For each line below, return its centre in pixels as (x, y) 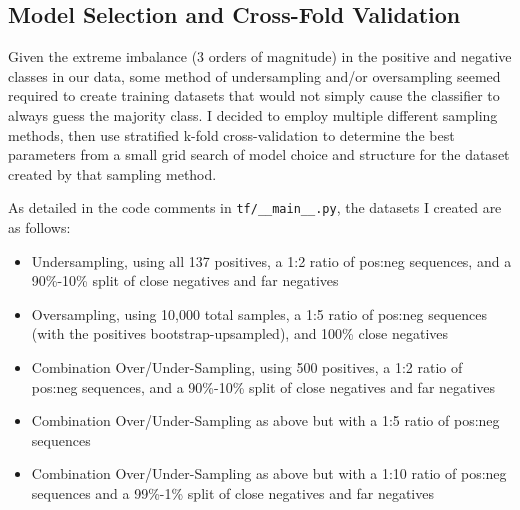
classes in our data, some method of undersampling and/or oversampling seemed (254, 75)
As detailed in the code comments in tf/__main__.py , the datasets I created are (255, 207)
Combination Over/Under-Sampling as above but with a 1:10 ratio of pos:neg (269, 473)
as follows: (39, 227)
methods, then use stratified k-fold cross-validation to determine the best (231, 134)
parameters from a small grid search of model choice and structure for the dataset (259, 154)
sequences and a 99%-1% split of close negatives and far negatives (232, 492)
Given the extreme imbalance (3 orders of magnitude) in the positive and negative (260, 56)
